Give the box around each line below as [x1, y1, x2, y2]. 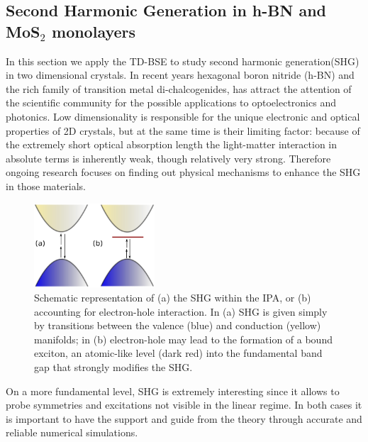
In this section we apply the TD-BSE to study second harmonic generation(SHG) [6, 53, 359, 68]
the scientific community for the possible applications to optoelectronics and [6, 95, 336, 110]
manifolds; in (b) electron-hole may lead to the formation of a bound [34, 331, 333, 346]
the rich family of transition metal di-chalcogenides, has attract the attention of [6, 81, 352, 96]
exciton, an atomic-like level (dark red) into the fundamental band [34, 346, 323, 360]
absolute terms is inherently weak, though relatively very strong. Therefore [6, 150, 331, 165]
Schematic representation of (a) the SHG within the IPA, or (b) [34, 290, 311, 305]
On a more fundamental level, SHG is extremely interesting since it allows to [6, 383, 340, 398]
